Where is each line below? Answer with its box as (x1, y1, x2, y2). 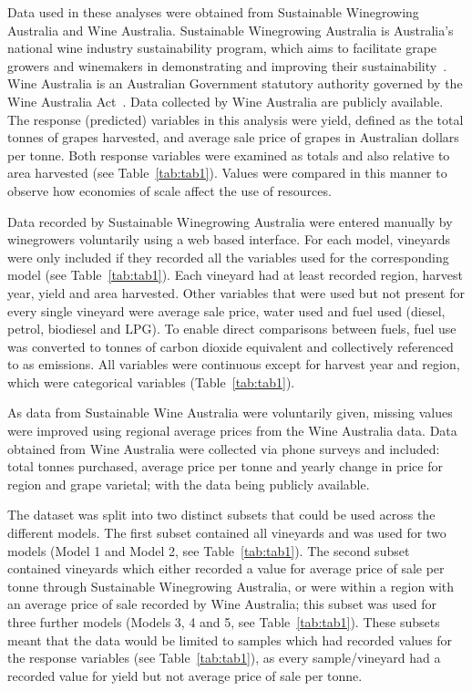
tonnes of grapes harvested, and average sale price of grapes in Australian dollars (7, 128, 459, 147)
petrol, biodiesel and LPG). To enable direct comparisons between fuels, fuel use (7, 319, 457, 338)
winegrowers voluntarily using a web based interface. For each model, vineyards (7, 230, 451, 249)
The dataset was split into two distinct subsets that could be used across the (7, 505, 436, 524)
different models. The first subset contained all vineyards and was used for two (7, 523, 446, 542)
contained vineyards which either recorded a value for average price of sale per (7, 559, 445, 578)
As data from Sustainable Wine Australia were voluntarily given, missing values (7, 403, 453, 422)
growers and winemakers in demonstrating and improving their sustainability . (7, 56, 447, 75)
